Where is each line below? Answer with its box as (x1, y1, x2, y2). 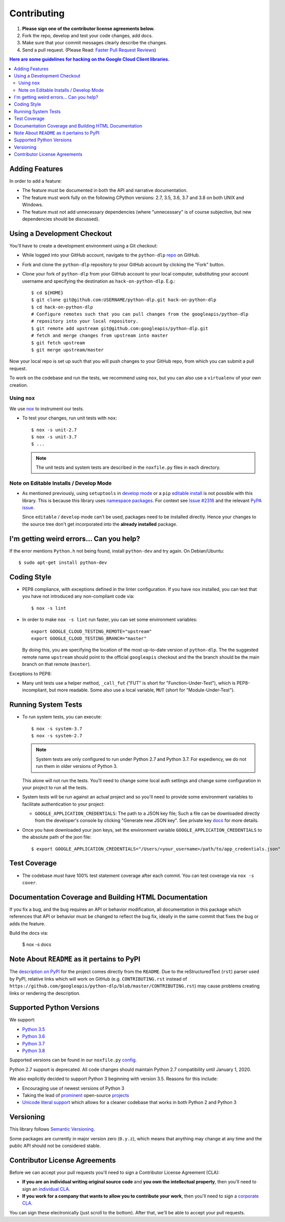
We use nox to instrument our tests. (9, 406, 84, 412)
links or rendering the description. (9, 990, 81, 996)
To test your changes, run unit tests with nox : (22, 415, 117, 421)
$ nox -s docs (22, 941, 51, 947)
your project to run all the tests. (22, 784, 88, 790)
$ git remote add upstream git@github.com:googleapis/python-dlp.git (31, 326, 209, 331)
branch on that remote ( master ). (22, 661, 91, 667)
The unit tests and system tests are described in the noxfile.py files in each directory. (36, 464, 221, 470)
